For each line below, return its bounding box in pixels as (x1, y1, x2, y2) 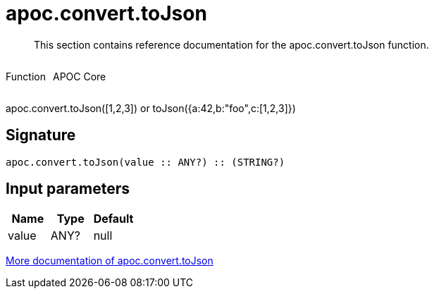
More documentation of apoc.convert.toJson (6, 255, 213, 267)
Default (93, 212, 134, 226)
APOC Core (52, 70, 106, 82)
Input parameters (6, 180, 130, 198)
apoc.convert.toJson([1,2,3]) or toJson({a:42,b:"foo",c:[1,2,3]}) (6, 102, 296, 114)
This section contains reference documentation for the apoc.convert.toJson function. (34, 38, 429, 51)
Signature (6, 126, 76, 145)
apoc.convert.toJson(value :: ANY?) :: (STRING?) (6, 156, 285, 168)
